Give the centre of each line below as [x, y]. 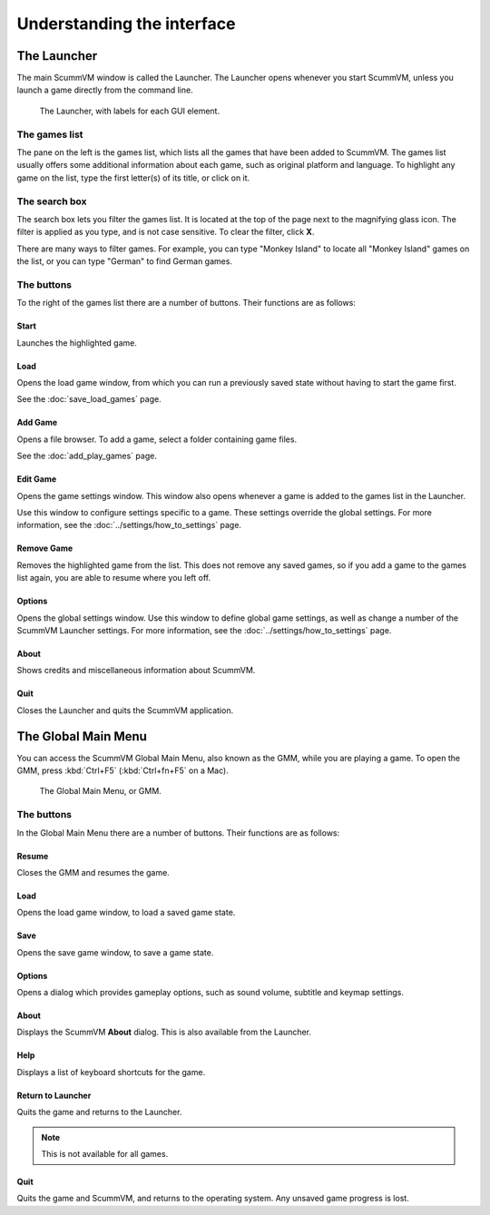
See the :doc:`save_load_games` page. [89, 399]
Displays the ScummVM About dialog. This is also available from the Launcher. [164, 1032]
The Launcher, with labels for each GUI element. [130, 111]
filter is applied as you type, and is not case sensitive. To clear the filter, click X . [166, 232]
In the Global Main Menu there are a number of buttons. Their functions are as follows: [178, 833]
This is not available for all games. [105, 1154]
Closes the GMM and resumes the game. [93, 872]
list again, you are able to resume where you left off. [114, 578]
